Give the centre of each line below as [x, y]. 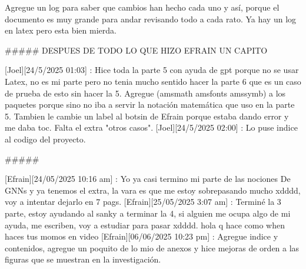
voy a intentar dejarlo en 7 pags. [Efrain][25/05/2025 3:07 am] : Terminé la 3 [143, 202]
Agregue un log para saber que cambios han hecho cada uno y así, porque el [142, 7]
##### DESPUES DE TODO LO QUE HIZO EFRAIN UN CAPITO [136, 50]
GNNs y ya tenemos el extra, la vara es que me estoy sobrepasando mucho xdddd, [153, 190]
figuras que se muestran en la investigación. [83, 259]
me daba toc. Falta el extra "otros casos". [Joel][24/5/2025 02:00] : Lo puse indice [151, 127]
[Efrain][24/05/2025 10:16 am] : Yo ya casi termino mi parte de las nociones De [148, 179]
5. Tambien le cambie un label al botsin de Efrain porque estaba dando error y [147, 116]
